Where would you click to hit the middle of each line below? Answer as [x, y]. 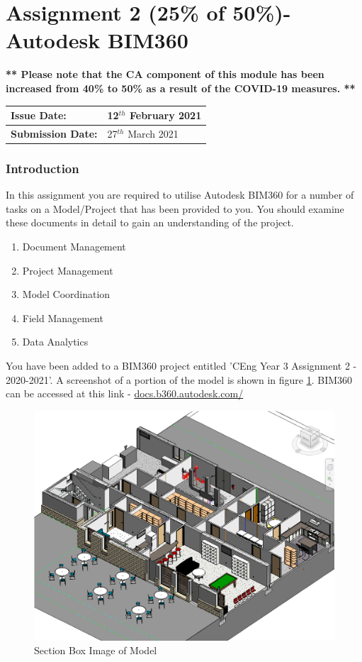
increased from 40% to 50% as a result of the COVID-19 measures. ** [181, 88]
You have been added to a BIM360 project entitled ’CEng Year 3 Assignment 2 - [181, 365]
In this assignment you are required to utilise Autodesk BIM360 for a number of [180, 195]
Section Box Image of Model [96, 650]
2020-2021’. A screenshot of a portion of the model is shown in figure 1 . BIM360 [179, 379]
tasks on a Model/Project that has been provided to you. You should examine [175, 208]
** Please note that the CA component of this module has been [165, 74]
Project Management [68, 270]
